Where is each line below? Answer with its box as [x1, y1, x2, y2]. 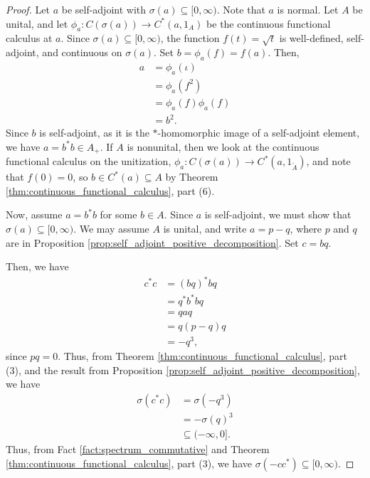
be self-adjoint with [61, 2, 147, 16]
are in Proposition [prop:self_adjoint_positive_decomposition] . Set [6, 235, 299, 250]
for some [100, 207, 137, 222]
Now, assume [6, 207, 63, 222]
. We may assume [73, 221, 149, 235]
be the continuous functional [206, 16, 331, 31]
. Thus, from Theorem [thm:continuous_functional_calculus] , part [58, 349, 348, 363]
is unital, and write [163, 221, 247, 235]
